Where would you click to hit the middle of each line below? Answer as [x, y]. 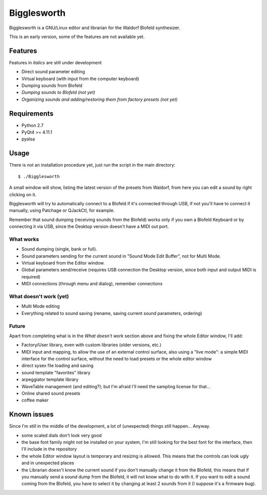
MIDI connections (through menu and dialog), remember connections [92, 284]
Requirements [31, 113]
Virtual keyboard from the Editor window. [63, 263]
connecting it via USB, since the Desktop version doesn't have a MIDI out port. [89, 226]
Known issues [31, 415]
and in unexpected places [48, 463]
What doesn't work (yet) [39, 296]
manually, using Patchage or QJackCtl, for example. [62, 211]
